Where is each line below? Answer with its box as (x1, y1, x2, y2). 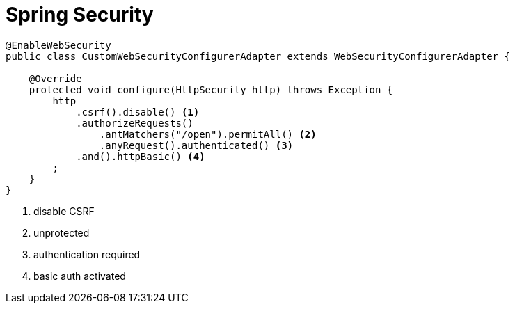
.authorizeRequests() (76, 117, 193, 129)
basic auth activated (33, 269, 126, 282)
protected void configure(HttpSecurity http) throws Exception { (29, 84, 393, 95)
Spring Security (6, 3, 154, 26)
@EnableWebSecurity (6, 39, 111, 51)
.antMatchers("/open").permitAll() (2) (99, 128, 317, 140)
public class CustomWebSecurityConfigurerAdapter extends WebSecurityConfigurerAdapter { (6, 50, 510, 62)
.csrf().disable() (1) (76, 106, 200, 118)
